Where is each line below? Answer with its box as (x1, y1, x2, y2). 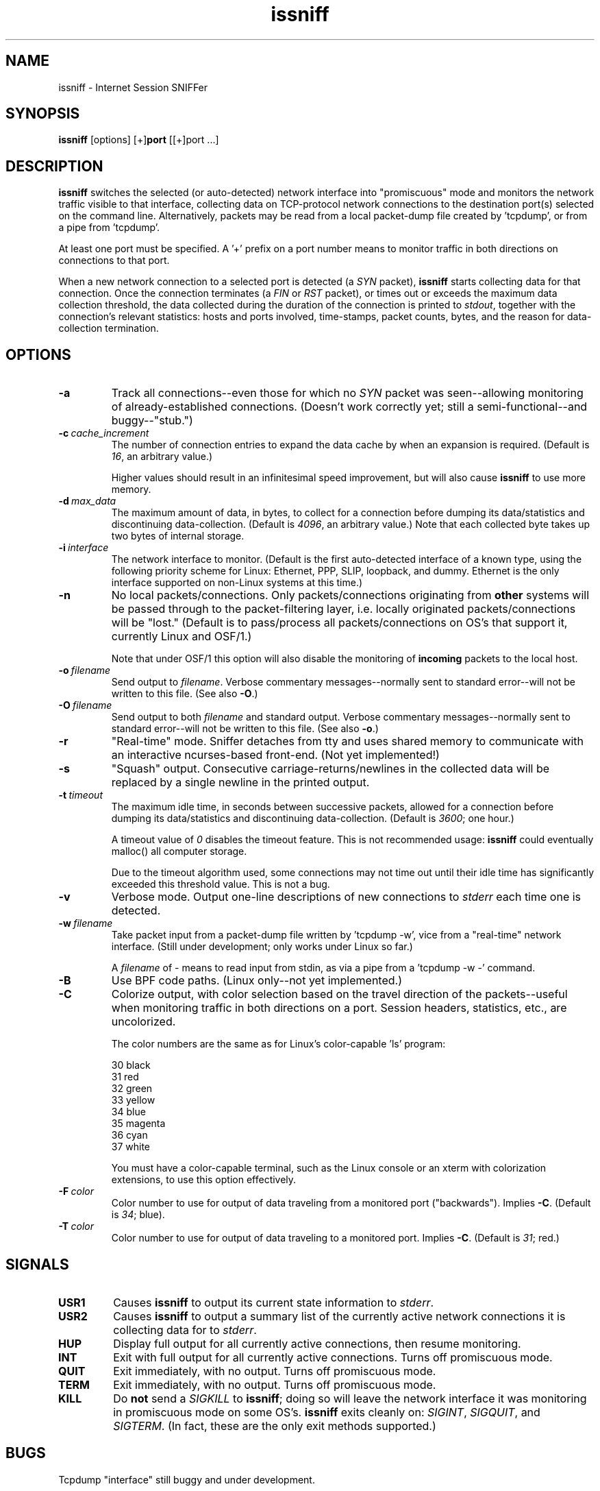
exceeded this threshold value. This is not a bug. (111, 878, 330, 890)
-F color (58, 1185, 94, 1198)
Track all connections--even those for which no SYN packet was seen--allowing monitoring (111, 386, 584, 400)
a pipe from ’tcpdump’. (58, 221, 160, 234)
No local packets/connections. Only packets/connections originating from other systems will (111, 588, 590, 603)
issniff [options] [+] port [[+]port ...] (58, 134, 219, 146)
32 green (111, 1082, 153, 1095)
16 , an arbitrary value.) (111, 450, 213, 463)
